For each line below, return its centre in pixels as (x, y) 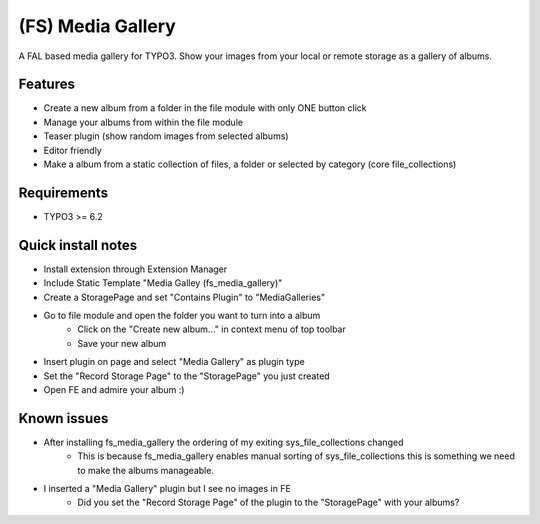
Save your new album (122, 343)
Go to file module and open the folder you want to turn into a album (182, 315)
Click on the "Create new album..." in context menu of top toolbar (212, 329)
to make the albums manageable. (146, 470)
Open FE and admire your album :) (114, 389)
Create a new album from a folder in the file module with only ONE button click (205, 108)
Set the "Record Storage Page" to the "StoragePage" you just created (186, 376)
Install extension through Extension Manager (135, 269)
